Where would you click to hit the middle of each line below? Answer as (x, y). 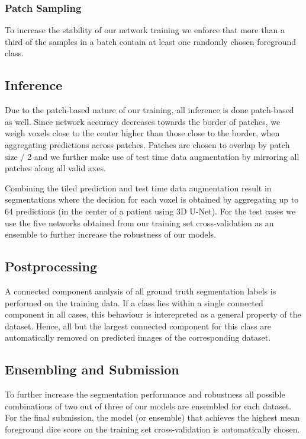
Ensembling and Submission (92, 369)
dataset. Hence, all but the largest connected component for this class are (138, 326)
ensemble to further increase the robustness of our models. (110, 234)
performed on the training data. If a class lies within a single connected (134, 302)
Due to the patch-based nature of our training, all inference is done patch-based (149, 110)
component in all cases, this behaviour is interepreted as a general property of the (153, 314)
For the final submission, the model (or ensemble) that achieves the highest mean (152, 417)
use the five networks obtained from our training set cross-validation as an (139, 222)
